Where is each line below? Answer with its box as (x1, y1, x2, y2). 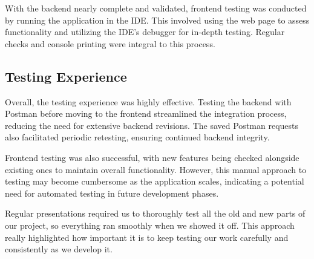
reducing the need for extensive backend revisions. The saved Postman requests (5, 119, 299, 131)
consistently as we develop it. (5, 243, 113, 255)
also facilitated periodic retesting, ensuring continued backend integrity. (5, 131, 270, 143)
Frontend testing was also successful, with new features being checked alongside (5, 151, 299, 163)
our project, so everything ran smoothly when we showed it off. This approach (5, 218, 295, 231)
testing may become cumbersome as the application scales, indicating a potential (5, 175, 304, 188)
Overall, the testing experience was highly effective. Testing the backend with (5, 95, 292, 108)
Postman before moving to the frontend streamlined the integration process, (5, 107, 287, 120)
